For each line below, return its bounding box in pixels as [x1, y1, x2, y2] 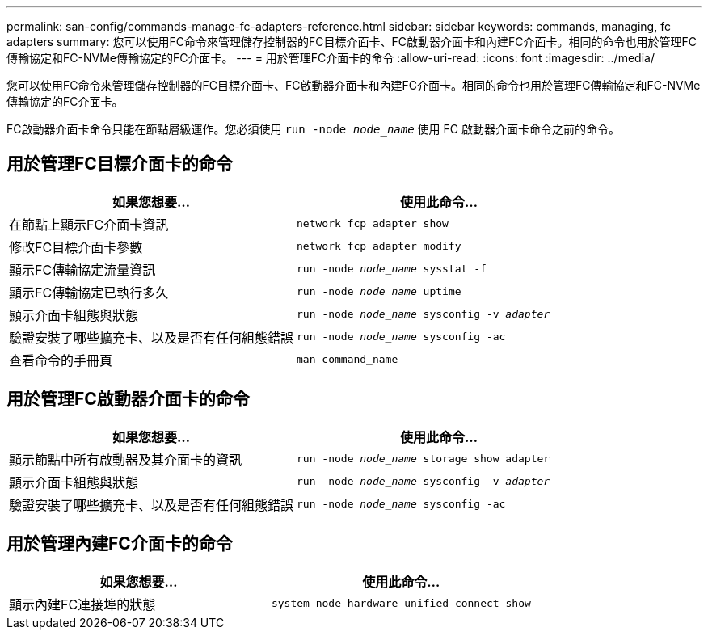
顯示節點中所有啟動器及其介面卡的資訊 [9, 451, 242, 468]
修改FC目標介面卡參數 [9, 238, 143, 255]
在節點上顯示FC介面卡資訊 [9, 216, 169, 233]
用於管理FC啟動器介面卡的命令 [6, 389, 250, 410]
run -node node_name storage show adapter [297, 453, 550, 465]
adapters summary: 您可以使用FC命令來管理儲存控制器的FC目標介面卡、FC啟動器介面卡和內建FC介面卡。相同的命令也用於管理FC [6, 35, 697, 48]
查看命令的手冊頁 [9, 352, 113, 369]
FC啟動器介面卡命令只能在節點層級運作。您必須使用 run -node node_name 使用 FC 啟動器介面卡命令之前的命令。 [6, 122, 620, 136]
